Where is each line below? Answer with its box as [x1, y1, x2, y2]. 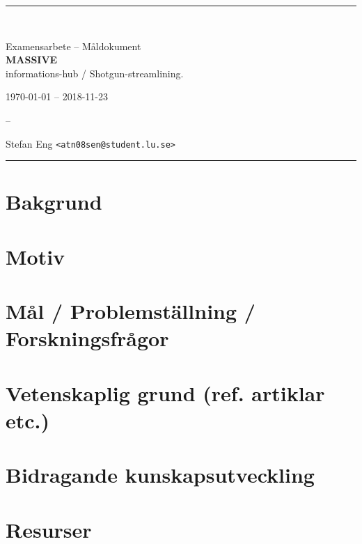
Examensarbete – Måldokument [6, 38, 141, 53]
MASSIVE [6, 52, 58, 67]
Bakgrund [6, 187, 102, 216]
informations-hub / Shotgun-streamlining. [6, 65, 184, 80]
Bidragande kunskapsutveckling [6, 460, 315, 489]
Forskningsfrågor [6, 324, 169, 352]
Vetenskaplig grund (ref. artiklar [6, 378, 325, 407]
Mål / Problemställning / [6, 297, 255, 325]
